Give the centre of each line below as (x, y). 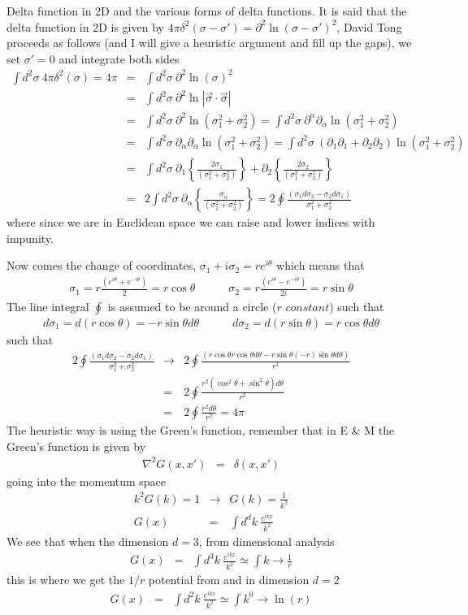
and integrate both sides (119, 58)
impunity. (30, 238)
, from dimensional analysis (266, 541)
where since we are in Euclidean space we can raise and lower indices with (191, 222)
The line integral (48, 306)
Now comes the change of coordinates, (102, 265)
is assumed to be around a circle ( (192, 306)
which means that (321, 265)
